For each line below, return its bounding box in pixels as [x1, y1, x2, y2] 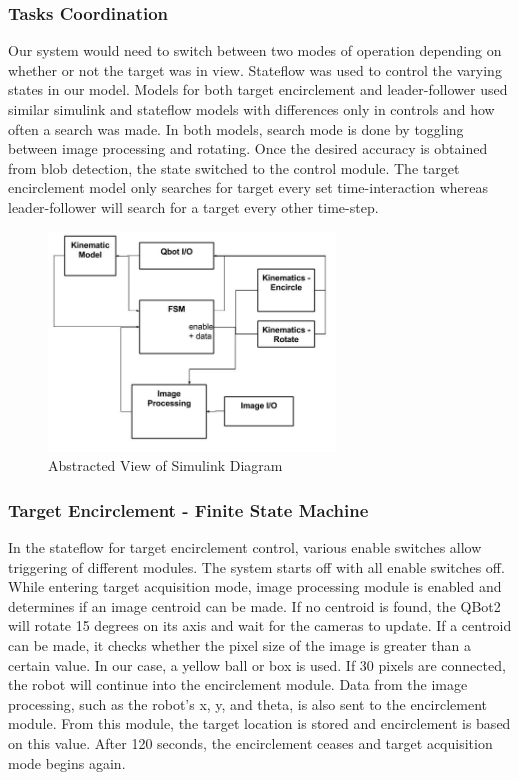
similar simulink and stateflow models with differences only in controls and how [8, 99, 495, 119]
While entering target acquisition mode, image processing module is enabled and [8, 576, 502, 597]
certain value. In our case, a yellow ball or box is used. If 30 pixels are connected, [8, 654, 506, 675]
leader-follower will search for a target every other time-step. [8, 196, 379, 217]
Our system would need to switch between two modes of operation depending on [8, 40, 502, 61]
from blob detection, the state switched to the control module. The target [8, 157, 460, 178]
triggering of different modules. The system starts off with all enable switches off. [8, 556, 505, 577]
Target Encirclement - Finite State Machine [8, 497, 369, 522]
